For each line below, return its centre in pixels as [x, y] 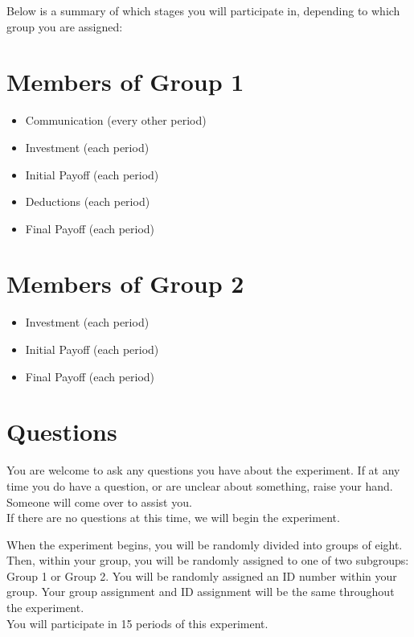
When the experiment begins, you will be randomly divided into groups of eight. [205, 544]
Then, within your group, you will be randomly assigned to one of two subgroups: [208, 560]
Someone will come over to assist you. [99, 501]
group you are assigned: [65, 26]
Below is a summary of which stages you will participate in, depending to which [203, 10]
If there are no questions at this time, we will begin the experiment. [173, 518]
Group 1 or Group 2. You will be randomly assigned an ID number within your [202, 575]
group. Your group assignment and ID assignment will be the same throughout [201, 592]
